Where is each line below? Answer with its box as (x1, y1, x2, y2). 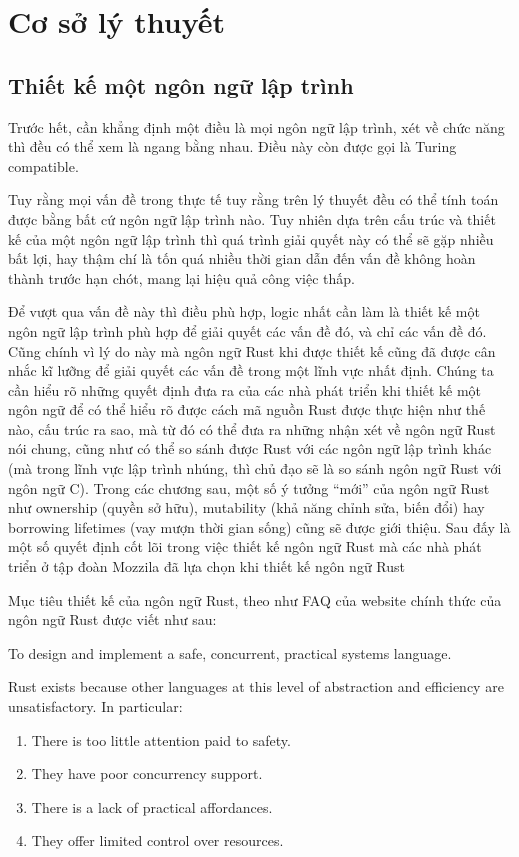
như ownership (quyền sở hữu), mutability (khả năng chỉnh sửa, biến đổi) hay (8, 497, 485, 518)
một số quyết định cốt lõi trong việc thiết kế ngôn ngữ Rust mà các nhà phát (8, 536, 482, 557)
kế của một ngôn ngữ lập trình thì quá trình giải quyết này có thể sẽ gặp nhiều (8, 228, 494, 249)
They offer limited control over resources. (31, 830, 284, 851)
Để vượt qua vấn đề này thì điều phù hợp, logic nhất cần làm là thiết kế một (8, 301, 480, 322)
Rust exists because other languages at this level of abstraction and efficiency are (8, 676, 504, 697)
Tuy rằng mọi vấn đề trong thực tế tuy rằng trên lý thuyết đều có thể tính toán (8, 189, 499, 210)
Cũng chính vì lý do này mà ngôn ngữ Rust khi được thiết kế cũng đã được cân (8, 340, 496, 361)
